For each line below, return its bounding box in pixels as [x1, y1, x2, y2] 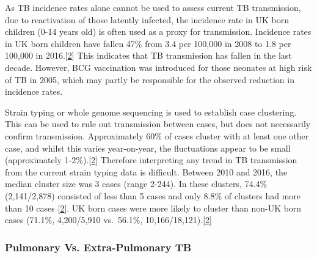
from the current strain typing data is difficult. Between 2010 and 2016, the [5, 165, 288, 178]
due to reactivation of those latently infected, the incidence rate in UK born [5, 13, 289, 26]
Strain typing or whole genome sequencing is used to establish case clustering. [5, 105, 297, 118]
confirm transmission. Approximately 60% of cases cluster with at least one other [5, 129, 309, 142]
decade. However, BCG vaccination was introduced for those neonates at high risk [5, 61, 312, 73]
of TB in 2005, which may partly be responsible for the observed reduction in [5, 73, 294, 86]
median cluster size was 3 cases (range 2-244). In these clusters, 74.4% [5, 177, 268, 190]
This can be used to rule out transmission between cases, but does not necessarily [5, 117, 311, 130]
